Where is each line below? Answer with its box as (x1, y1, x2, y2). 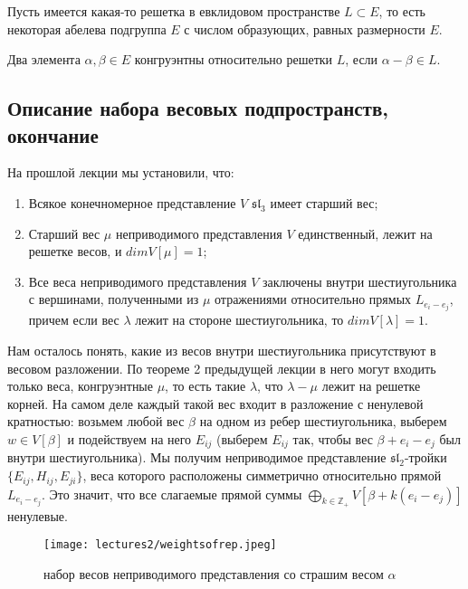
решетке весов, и (28, 242, 122, 261)
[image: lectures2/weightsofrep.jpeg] (43, 538, 277, 552)
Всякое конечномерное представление (28, 193, 236, 212)
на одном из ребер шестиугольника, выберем (199, 412, 447, 431)
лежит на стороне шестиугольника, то (135, 310, 344, 329)
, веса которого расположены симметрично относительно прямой (82, 466, 442, 485)
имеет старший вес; (270, 193, 378, 212)
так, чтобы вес (292, 430, 373, 448)
